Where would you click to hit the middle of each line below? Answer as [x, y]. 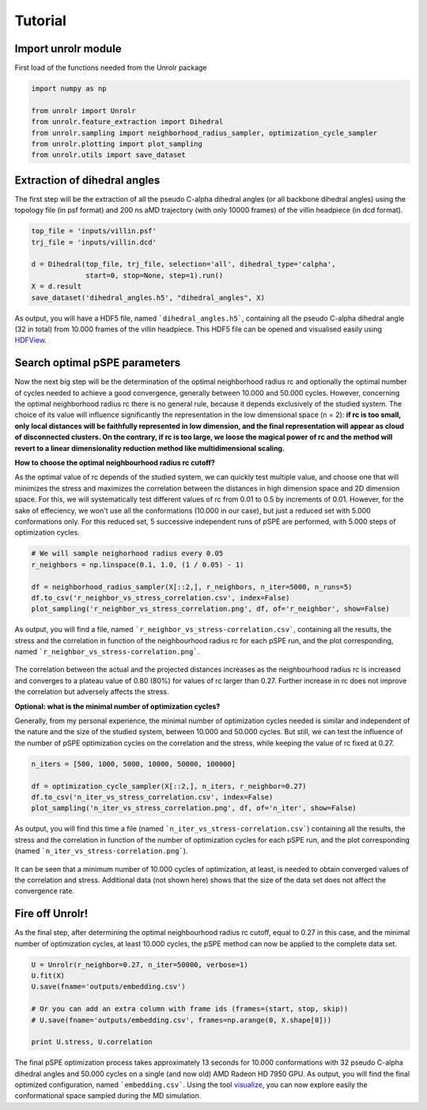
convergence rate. [45, 891]
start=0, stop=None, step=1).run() [155, 275]
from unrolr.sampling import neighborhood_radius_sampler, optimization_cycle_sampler [204, 133]
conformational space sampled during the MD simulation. [108, 1096]
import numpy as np [69, 89]
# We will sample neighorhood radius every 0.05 [127, 553]
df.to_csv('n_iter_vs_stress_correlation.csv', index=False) [152, 797]
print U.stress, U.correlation [92, 1042]
